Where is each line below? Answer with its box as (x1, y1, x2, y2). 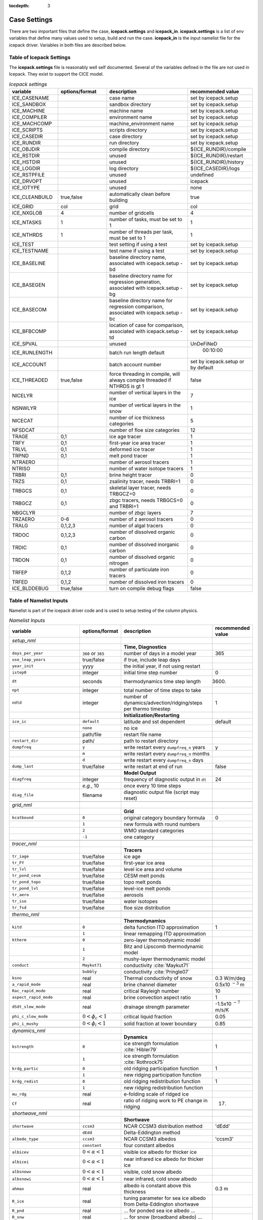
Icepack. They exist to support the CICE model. (9, 71, 104, 77)
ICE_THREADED (12, 376, 48, 383)
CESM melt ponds (123, 872, 165, 879)
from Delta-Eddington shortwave (123, 1201, 199, 1208)
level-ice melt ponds (123, 885, 170, 892)
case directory (109, 133, 143, 140)
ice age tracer (109, 433, 141, 440)
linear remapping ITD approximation (123, 930, 207, 937)
